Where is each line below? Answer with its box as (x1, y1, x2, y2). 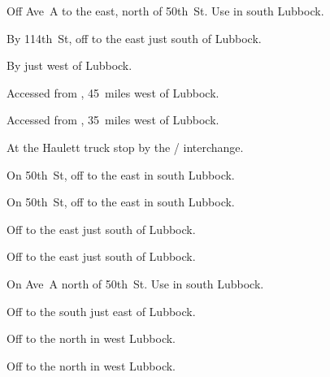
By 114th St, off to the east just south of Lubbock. (7, 29, 262, 46)
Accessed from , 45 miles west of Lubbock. (7, 84, 219, 101)
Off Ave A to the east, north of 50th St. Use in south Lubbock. (7, 2, 324, 19)
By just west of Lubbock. (7, 57, 132, 74)
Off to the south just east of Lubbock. (7, 302, 196, 319)
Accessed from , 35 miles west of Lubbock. (7, 111, 219, 128)
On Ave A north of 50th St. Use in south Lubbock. (7, 275, 264, 292)
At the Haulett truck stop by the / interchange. (7, 138, 244, 155)
